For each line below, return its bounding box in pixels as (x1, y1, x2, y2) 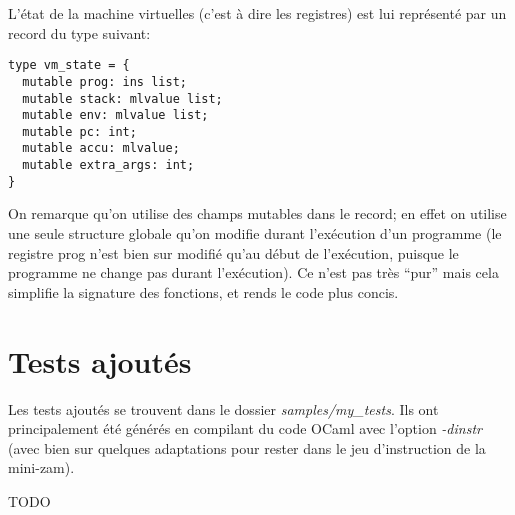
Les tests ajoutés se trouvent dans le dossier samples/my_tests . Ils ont (8, 398, 439, 419)
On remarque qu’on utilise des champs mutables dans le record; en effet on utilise (8, 203, 507, 224)
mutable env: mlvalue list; (22, 108, 209, 123)
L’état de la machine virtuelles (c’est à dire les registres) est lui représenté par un (8, 3, 507, 23)
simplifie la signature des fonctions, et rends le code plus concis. (8, 281, 399, 302)
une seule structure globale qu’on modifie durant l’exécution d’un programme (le (8, 223, 502, 244)
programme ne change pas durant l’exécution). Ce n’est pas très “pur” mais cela (8, 262, 499, 283)
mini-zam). (8, 457, 75, 478)
